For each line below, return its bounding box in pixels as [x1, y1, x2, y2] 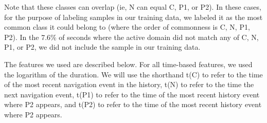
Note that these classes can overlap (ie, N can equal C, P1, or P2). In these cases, [4, 2, 261, 12]
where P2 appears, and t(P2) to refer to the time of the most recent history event [4, 99, 262, 110]
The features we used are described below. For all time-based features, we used [4, 58, 253, 69]
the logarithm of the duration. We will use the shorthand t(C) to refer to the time [4, 69, 263, 79]
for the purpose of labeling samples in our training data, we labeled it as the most [4, 11, 263, 22]
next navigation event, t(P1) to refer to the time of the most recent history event [4, 89, 260, 99]
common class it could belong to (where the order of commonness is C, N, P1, [4, 22, 250, 32]
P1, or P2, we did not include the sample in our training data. [4, 42, 201, 52]
